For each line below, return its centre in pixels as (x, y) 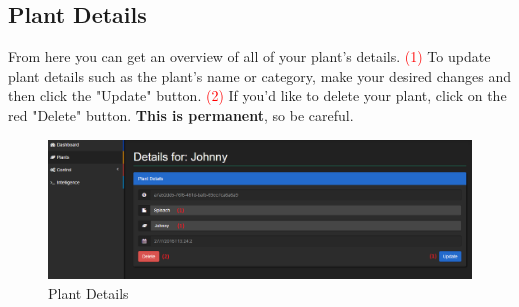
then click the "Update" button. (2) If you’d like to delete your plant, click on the (257, 95)
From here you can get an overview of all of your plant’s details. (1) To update (249, 56)
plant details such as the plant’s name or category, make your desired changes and (260, 75)
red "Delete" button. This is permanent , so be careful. (181, 114)
